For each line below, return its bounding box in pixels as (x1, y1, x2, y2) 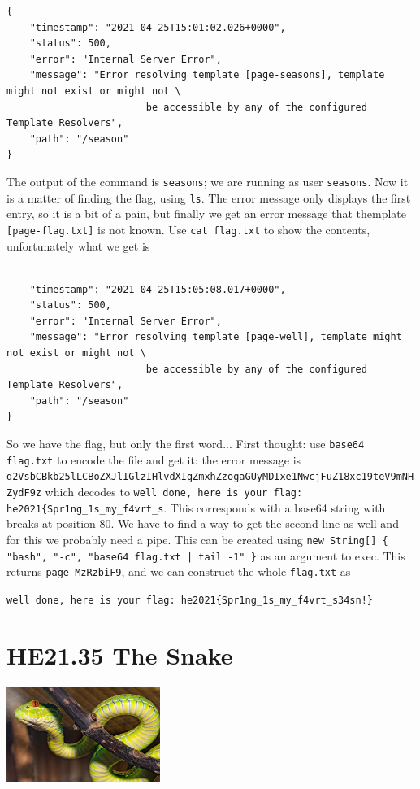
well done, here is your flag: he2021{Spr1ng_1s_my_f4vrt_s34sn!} (6, 594, 374, 606)
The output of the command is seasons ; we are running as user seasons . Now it (6, 172, 409, 190)
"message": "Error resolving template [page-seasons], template (29, 69, 385, 81)
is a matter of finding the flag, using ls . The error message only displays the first (6, 189, 411, 206)
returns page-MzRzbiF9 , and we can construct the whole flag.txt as (6, 563, 351, 580)
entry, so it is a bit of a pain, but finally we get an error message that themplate (6, 205, 407, 222)
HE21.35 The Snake (6, 638, 233, 671)
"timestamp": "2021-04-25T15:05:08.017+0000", (29, 283, 286, 295)
